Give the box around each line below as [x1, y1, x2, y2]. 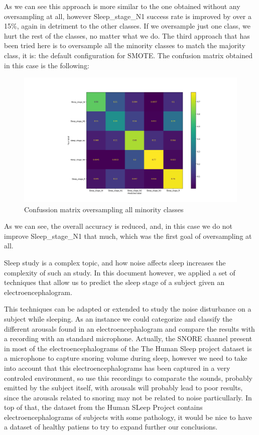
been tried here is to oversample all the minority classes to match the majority [4, 40, 245, 51]
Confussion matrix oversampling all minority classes [24, 204, 184, 214]
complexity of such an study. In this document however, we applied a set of [4, 267, 235, 277]
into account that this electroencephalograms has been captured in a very [4, 362, 230, 373]
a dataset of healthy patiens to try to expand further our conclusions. [4, 421, 218, 432]
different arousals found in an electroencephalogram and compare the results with [4, 323, 255, 334]
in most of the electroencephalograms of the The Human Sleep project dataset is [4, 343, 252, 353]
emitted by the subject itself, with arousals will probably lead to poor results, [4, 382, 243, 393]
